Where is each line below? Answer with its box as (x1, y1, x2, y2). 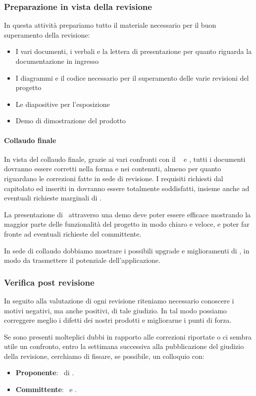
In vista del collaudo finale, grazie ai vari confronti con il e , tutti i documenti (4, 153, 246, 164)
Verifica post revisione (4, 276, 95, 288)
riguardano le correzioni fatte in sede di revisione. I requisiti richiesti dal (4, 173, 223, 183)
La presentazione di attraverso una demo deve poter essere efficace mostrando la (4, 209, 251, 219)
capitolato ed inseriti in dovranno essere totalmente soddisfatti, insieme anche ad (4, 183, 250, 193)
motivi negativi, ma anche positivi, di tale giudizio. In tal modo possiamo (4, 305, 227, 315)
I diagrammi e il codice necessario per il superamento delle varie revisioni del (15, 72, 249, 83)
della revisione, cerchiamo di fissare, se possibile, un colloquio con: (4, 350, 205, 361)
